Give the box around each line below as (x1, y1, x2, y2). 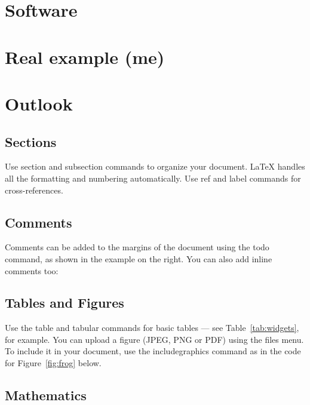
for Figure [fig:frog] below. (5, 357, 102, 369)
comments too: (5, 264, 59, 277)
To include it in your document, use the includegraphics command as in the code (5, 345, 301, 357)
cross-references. (5, 183, 63, 196)
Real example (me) (5, 44, 165, 69)
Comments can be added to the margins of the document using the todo (5, 241, 269, 253)
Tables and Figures (5, 293, 124, 312)
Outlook (5, 91, 73, 115)
